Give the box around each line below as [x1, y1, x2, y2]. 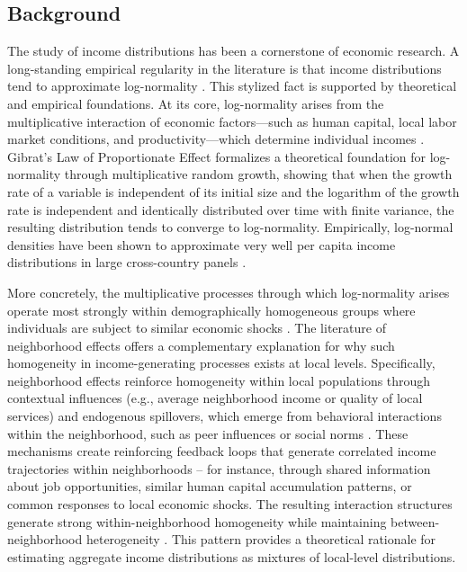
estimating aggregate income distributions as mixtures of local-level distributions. [7, 547, 456, 566]
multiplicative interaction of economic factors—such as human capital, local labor [7, 112, 457, 130]
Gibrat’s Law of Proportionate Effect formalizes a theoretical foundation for [7, 147, 427, 165]
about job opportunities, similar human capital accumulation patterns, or [7, 477, 412, 496]
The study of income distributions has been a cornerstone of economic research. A [7, 41, 460, 60]
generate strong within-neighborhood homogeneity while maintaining [7, 512, 387, 531]
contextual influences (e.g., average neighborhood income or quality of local [7, 389, 423, 407]
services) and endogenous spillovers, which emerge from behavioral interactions [7, 407, 442, 425]
